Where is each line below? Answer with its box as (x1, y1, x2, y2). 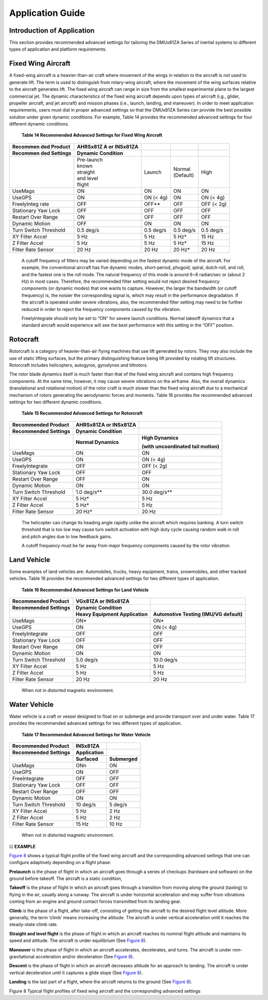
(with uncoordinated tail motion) (141, 443, 219, 450)
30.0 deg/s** (141, 489, 172, 496)
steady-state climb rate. (9, 922, 58, 928)
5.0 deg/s (75, 656, 98, 663)
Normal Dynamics (75, 438, 119, 445)
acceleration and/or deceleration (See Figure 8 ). (35, 954, 134, 959)
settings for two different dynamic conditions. (9, 399, 103, 405)
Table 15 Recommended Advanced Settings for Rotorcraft (21, 410, 143, 416)
